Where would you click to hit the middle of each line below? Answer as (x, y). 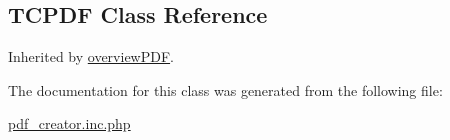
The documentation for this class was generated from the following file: (225, 89)
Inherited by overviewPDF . (91, 56)
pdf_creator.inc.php (69, 123)
